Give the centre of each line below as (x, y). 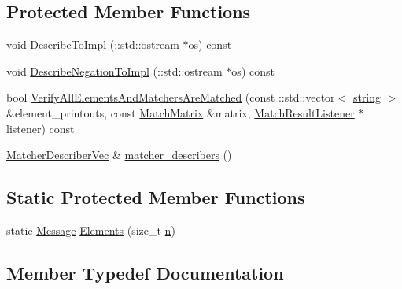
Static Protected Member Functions (156, 197)
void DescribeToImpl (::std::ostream (93, 44)
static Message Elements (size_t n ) (91, 230)
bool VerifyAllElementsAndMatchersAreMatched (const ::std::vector (171, 97)
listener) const (41, 128)
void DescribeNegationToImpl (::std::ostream (114, 70)
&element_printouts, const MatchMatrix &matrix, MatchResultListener (181, 112)
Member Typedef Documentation (145, 272)
